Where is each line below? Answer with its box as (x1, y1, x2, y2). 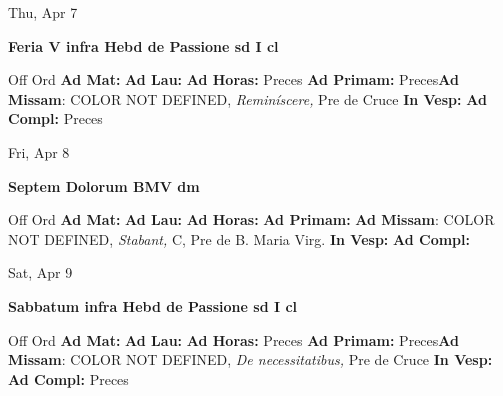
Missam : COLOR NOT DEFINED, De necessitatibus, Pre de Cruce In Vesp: (8, 349, 493, 370)
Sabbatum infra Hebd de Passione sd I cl (8, 295, 298, 316)
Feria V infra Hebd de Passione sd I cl (8, 35, 279, 56)
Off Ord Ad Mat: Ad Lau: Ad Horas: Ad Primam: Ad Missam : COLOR (8, 209, 495, 230)
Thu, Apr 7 (8, 2, 78, 22)
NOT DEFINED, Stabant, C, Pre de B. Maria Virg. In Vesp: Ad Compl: (8, 228, 470, 249)
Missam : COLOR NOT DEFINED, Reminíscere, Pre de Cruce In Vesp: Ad (8, 88, 487, 109)
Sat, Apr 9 (8, 262, 73, 283)
